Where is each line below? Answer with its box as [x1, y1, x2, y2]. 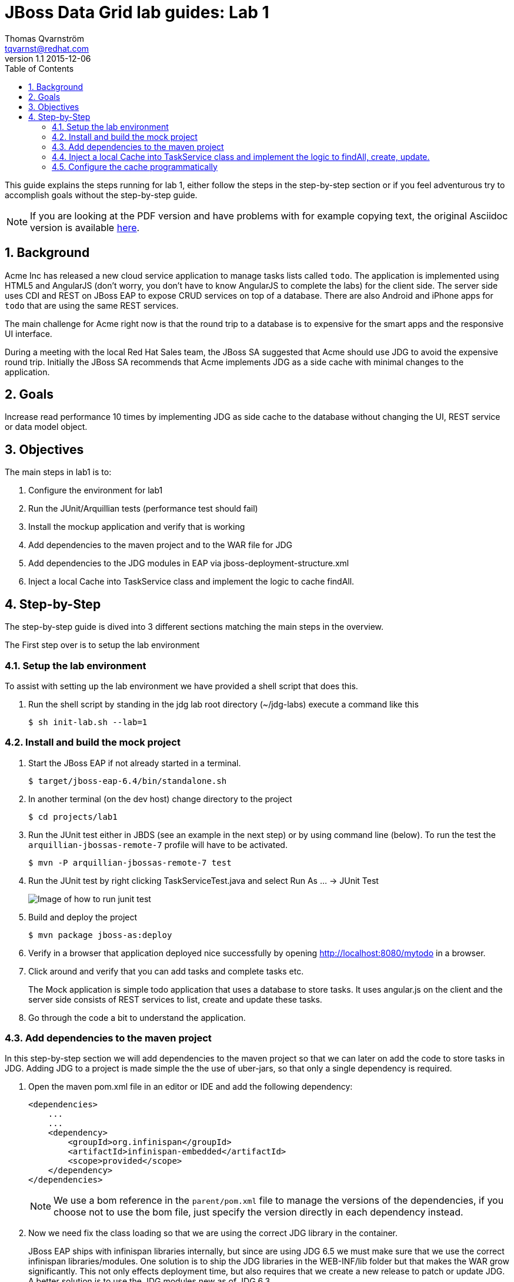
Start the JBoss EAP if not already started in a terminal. [28, 757, 241, 768]
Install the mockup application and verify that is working [28, 522, 245, 532]
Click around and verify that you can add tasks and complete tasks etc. [28, 966, 304, 976]
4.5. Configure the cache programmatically [52, 161, 218, 172]
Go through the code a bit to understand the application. [28, 1012, 246, 1023]
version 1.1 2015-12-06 [5, 53, 91, 64]
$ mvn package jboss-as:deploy [28, 930, 172, 940]
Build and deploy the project [28, 912, 138, 922]
